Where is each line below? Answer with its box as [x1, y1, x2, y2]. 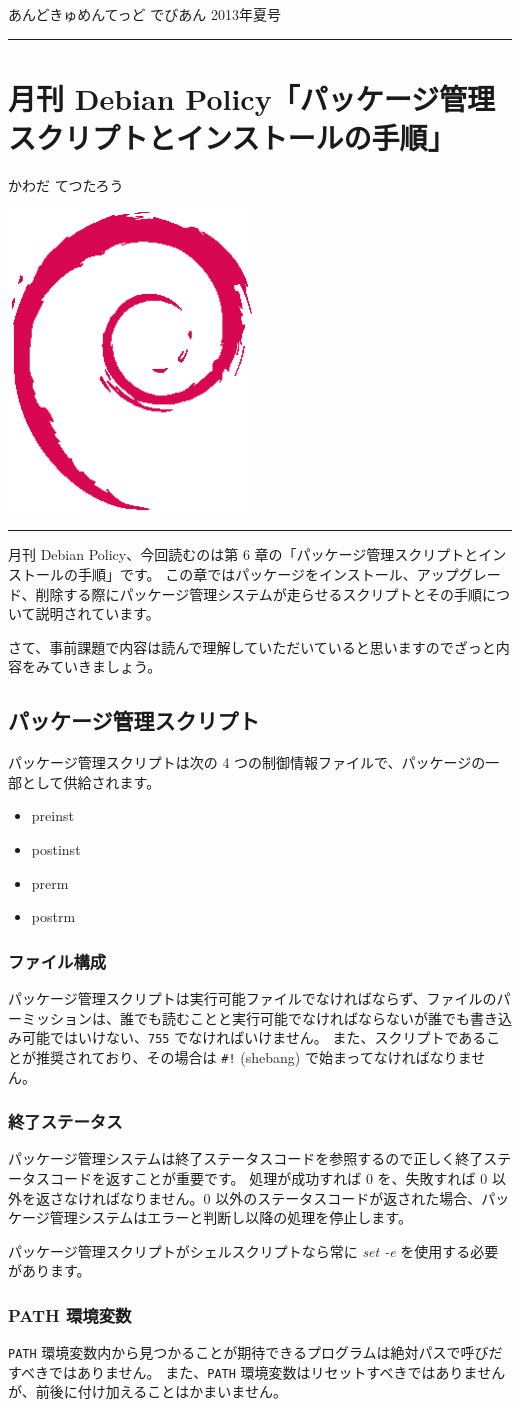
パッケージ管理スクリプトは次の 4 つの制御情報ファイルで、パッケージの [8, 752, 486, 773]
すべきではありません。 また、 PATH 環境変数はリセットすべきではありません [8, 1361, 506, 1382]
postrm [31, 906, 76, 927]
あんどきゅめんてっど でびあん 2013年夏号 [8, 4, 281, 24]
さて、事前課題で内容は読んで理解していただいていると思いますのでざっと [8, 636, 496, 657]
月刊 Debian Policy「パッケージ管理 [8, 77, 496, 118]
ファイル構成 [8, 948, 107, 973]
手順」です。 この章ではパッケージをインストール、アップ [77, 564, 459, 585]
